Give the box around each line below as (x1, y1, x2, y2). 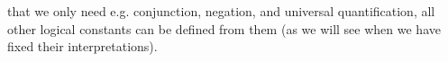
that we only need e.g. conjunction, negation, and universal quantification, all (7, 2, 435, 20)
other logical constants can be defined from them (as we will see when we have (7, 19, 441, 38)
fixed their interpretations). (7, 37, 158, 56)
